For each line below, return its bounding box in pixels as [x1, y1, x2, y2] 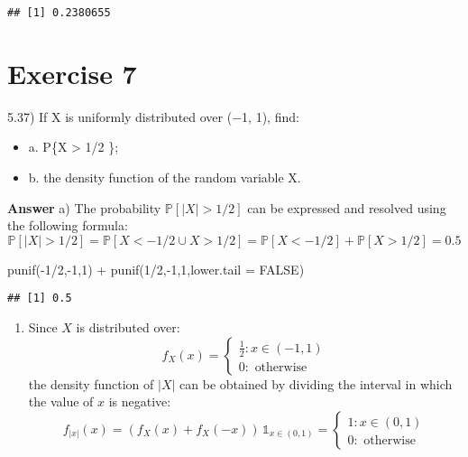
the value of [28, 392, 94, 411]
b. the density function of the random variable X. [28, 167, 301, 186]
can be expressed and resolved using [247, 198, 446, 217]
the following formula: [7, 216, 128, 235]
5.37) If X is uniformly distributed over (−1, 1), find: [7, 107, 299, 126]
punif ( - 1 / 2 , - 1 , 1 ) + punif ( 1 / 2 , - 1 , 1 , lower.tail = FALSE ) [7, 259, 305, 278]
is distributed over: [76, 318, 180, 336]
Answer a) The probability [7, 198, 161, 217]
